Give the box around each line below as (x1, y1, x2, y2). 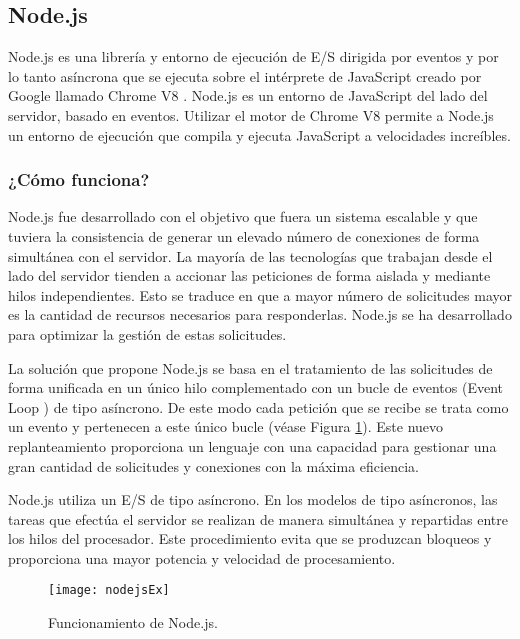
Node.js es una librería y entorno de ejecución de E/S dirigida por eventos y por (8, 46, 499, 67)
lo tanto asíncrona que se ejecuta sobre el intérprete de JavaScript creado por (8, 65, 482, 86)
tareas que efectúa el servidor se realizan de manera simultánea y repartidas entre (8, 508, 508, 529)
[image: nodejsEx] (48, 583, 170, 598)
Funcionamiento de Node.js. (48, 612, 218, 633)
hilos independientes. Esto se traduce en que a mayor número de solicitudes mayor (8, 284, 512, 305)
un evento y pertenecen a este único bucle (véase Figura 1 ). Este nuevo (8, 416, 444, 437)
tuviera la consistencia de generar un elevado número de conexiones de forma (8, 225, 480, 246)
